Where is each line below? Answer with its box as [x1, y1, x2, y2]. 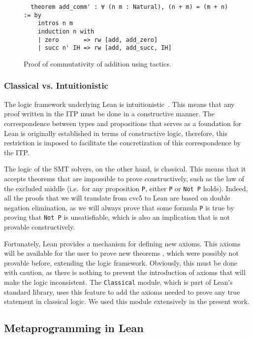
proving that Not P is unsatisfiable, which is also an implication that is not [4, 212, 230, 222]
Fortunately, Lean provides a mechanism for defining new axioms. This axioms [4, 238, 241, 248]
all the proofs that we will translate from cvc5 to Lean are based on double [4, 193, 230, 203]
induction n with [37, 28, 95, 35]
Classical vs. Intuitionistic [4, 79, 108, 92]
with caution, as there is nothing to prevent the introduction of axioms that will [4, 267, 246, 277]
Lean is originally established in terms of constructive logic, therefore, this [4, 128, 227, 138]
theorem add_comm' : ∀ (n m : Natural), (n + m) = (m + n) [31, 3, 228, 10]
